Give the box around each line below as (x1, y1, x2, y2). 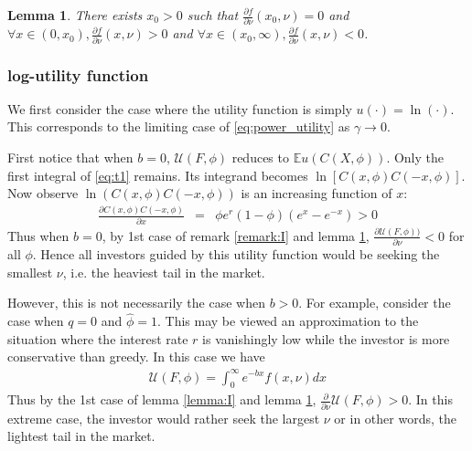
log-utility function (7, 63, 149, 86)
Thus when (7, 225, 70, 245)
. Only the (386, 148, 444, 167)
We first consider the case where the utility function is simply (7, 99, 352, 118)
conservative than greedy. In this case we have (7, 347, 265, 366)
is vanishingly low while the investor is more (202, 329, 450, 348)
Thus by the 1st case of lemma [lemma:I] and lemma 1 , (7, 390, 316, 409)
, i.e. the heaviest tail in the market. (62, 262, 265, 281)
